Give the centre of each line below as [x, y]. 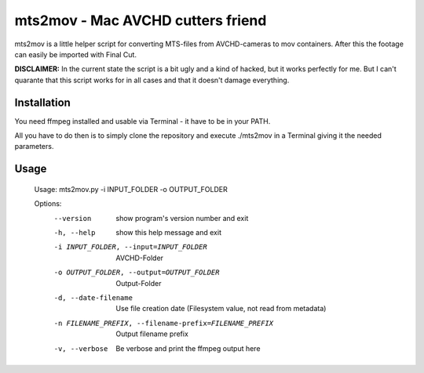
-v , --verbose [81, 348]
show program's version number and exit [182, 218]
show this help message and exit [168, 232]
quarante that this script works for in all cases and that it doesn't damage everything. [152, 80]
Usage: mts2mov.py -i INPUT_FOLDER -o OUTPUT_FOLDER [131, 189]
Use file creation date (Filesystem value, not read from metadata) [221, 309]
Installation [42, 102]
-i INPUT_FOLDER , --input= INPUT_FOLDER [130, 247]
